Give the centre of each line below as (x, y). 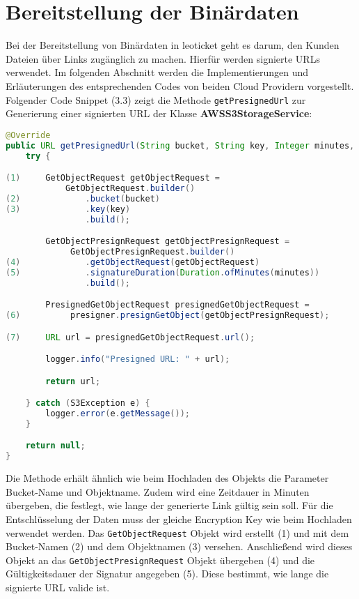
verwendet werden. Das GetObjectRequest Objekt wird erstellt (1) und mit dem (177, 532)
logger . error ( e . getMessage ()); (118, 413)
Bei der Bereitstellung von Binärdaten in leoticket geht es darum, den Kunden (173, 45)
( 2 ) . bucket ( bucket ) (83, 198)
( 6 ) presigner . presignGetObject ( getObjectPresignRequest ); (168, 315)
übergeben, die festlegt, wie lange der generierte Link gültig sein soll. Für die (169, 505)
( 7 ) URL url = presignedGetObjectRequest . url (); (130, 337)
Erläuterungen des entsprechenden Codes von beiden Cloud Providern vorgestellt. (180, 85)
